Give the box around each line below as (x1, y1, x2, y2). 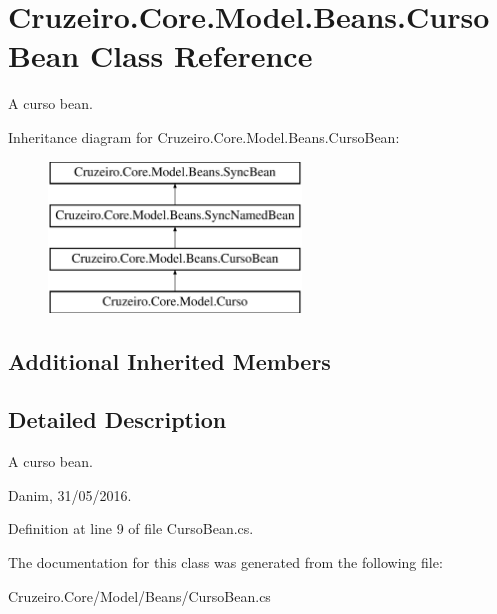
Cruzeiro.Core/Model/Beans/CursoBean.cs (8, 585, 271, 606)
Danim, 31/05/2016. (8, 484, 132, 505)
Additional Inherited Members (8, 345, 331, 376)
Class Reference (89, 35, 313, 76)
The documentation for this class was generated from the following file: (8, 552, 443, 573)
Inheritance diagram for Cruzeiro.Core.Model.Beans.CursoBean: (8, 126, 400, 147)
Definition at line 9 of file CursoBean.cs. (8, 518, 254, 539)
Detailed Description (8, 404, 227, 435)
